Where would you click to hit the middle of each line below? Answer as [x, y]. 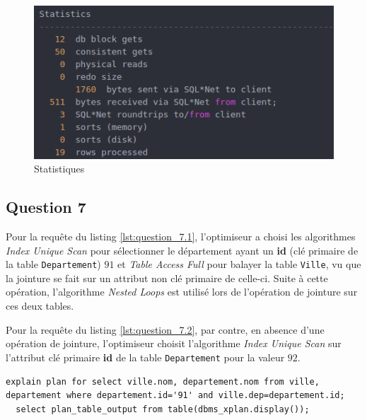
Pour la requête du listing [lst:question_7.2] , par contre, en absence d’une [165, 329]
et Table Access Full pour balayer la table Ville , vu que [239, 264]
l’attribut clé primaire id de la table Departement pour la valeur [145, 357]
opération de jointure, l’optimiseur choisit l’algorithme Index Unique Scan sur [174, 343]
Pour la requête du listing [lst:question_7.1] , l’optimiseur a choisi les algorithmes [181, 237]
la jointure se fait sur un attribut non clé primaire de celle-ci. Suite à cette [167, 278]
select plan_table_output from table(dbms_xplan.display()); [163, 409]
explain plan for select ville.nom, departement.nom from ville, [163, 381]
